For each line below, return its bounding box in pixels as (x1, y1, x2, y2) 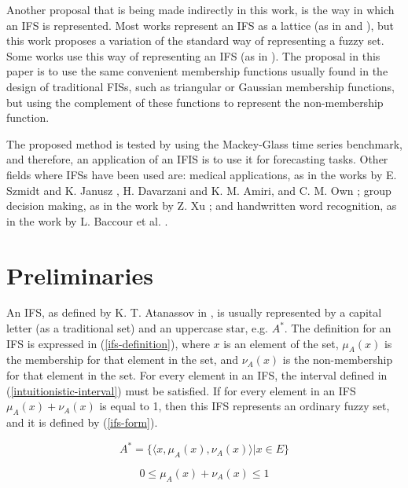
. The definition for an (284, 320, 391, 336)
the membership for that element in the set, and (6, 351, 238, 368)
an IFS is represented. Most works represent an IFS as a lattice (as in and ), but (6, 17, 395, 33)
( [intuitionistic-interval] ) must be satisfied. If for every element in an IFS (6, 382, 356, 398)
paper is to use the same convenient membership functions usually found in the (6, 63, 388, 79)
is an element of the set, (223, 335, 339, 351)
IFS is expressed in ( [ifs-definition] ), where (6, 335, 210, 351)
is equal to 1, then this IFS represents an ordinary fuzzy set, (99, 398, 390, 414)
